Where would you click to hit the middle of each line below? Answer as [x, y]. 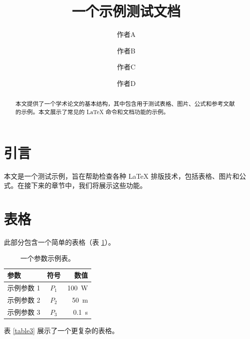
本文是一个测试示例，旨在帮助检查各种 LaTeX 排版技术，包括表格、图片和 [122, 176]
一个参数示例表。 [48, 258]
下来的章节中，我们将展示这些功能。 [89, 185]
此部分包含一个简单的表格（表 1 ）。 [59, 242]
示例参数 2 [24, 299]
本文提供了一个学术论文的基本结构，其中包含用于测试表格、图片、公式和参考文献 [125, 104]
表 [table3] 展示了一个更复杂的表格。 [61, 330]
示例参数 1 [24, 287]
